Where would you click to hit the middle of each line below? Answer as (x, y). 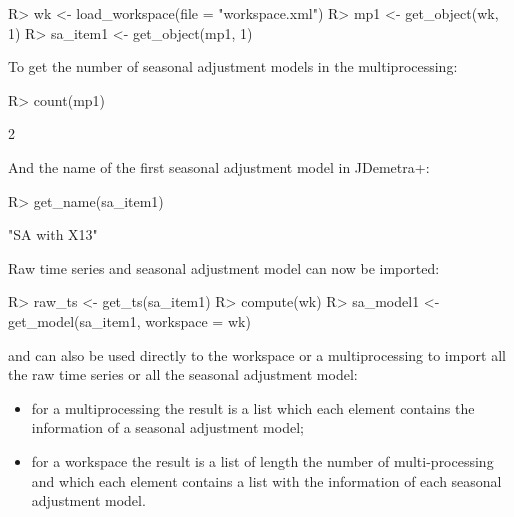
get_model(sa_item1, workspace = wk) (129, 320)
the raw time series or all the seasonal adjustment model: (183, 374)
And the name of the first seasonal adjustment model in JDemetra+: (219, 166)
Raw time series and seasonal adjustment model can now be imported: (224, 267)
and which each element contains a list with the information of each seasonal (266, 480)
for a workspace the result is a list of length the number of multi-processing (262, 460)
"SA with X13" (53, 234)
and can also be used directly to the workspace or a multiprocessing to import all (257, 354)
